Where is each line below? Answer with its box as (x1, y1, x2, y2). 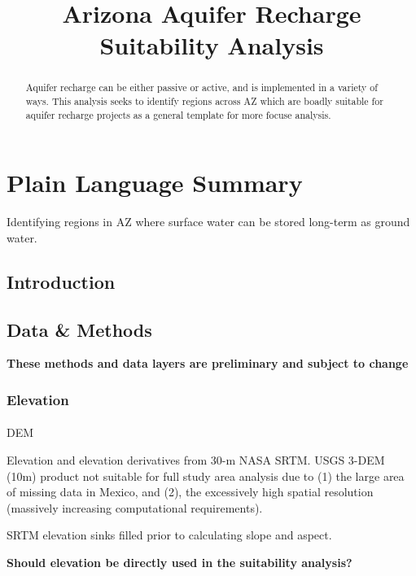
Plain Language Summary (7, 166, 303, 199)
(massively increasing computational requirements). (7, 499, 263, 516)
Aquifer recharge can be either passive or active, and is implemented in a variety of (25, 81, 378, 94)
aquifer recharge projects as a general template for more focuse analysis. (25, 107, 331, 121)
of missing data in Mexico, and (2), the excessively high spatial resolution (7, 483, 374, 500)
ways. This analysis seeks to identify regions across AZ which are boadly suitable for (25, 94, 383, 108)
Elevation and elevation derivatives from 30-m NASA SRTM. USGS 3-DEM (7, 452, 385, 469)
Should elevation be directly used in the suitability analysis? (7, 554, 353, 571)
